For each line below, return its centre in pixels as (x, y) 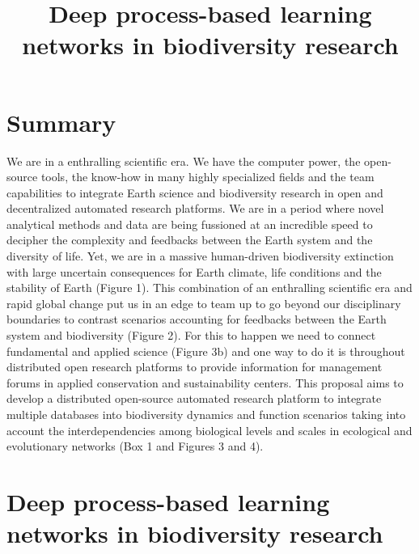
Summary (61, 122)
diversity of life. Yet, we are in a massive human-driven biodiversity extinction (200, 256)
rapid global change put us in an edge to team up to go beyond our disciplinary (204, 303)
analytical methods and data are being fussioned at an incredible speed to (190, 224)
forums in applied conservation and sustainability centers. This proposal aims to (205, 382)
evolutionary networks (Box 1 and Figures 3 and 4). (135, 446)
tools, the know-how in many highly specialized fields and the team (207, 177)
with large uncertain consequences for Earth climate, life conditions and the (194, 271)
